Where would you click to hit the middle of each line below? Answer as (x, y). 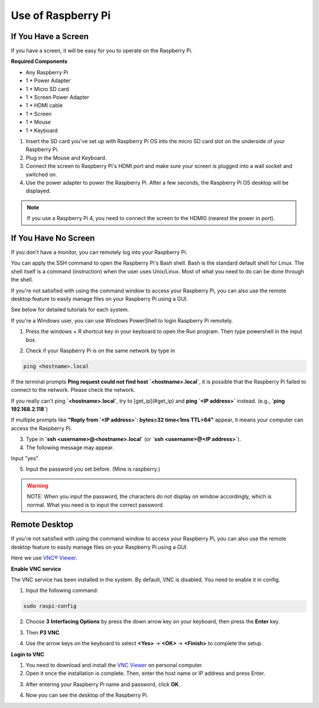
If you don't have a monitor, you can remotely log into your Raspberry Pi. (99, 252)
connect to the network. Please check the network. (73, 390)
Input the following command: (62, 590)
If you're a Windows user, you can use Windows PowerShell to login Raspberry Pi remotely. (122, 320)
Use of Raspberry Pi (61, 15)
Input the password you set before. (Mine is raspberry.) (93, 469)
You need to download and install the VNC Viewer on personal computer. (114, 665)
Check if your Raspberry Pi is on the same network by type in (100, 350)
